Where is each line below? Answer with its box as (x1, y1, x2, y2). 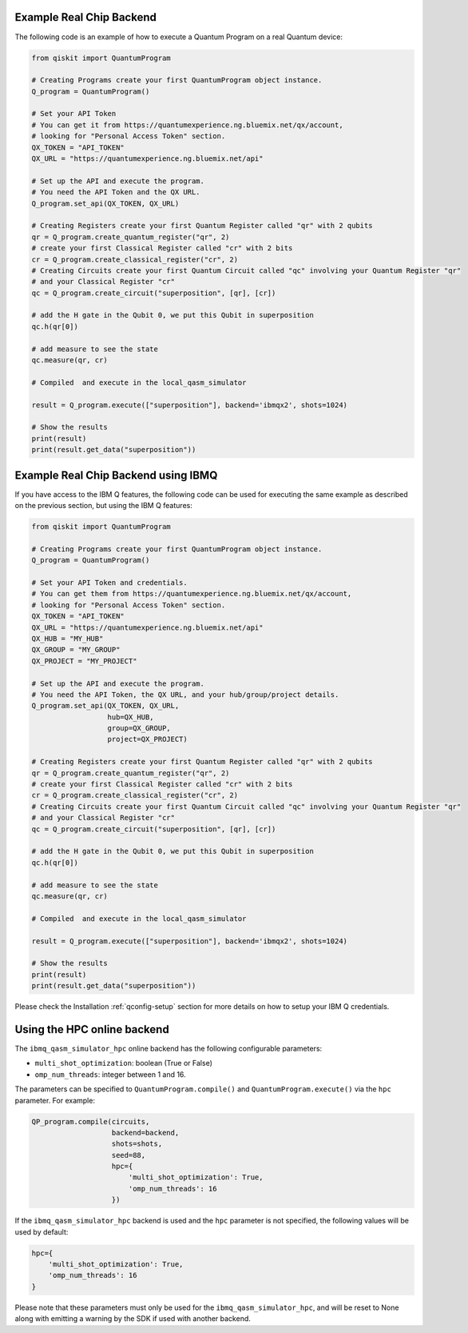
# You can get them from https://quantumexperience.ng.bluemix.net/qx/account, (31, 589, 352, 598)
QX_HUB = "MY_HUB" (31, 634, 104, 643)
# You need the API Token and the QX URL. (31, 188, 200, 197)
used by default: (14, 1227, 69, 1236)
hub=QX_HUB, (107, 712, 155, 722)
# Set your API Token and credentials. (31, 578, 188, 587)
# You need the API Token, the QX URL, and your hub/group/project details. (31, 690, 339, 699)
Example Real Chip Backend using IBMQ (14, 468, 218, 482)
